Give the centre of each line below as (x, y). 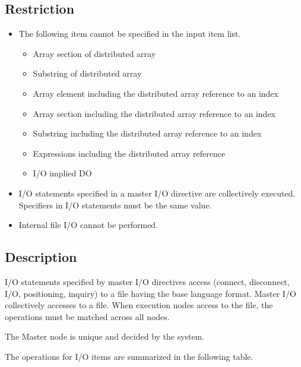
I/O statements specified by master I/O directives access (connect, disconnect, (147, 281)
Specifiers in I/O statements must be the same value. (115, 205)
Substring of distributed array (87, 73)
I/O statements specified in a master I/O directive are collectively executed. (157, 193)
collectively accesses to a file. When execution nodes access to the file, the (139, 305)
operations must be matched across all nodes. (87, 316)
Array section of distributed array (94, 53)
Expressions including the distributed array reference (129, 153)
